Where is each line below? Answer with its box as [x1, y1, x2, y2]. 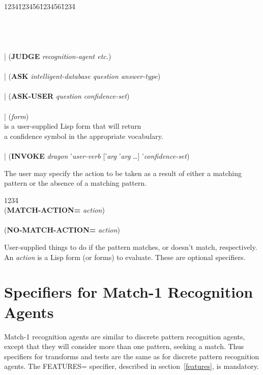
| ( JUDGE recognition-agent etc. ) [4, 50, 111, 61]
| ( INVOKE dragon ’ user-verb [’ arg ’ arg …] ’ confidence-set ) [4, 150, 190, 161]
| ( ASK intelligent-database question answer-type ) [4, 71, 161, 81]
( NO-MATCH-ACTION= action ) [4, 224, 120, 235]
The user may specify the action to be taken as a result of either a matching [4, 167, 242, 178]
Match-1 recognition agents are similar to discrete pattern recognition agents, [4, 331, 245, 341]
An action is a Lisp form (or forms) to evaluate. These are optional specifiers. [4, 251, 246, 262]
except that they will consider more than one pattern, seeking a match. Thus [4, 341, 244, 352]
